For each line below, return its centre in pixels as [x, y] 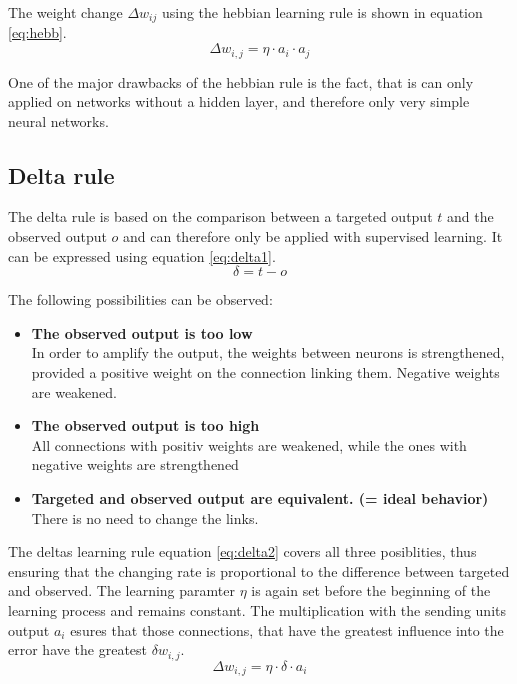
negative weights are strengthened [135, 464]
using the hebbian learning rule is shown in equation [322, 12]
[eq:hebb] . [37, 32]
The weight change [65, 12]
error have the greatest [78, 649]
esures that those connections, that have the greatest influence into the [287, 629]
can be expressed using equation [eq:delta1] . [142, 255]
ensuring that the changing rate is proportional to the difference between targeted [259, 570]
